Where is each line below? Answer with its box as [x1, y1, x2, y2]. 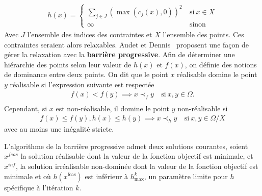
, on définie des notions [185, 59, 257, 69]
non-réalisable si [177, 103, 228, 113]
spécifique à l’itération [4, 182, 73, 192]
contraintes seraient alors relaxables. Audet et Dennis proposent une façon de [4, 39, 249, 50]
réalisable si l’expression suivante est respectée [10, 79, 154, 89]
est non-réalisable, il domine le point [56, 103, 170, 113]
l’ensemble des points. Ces [163, 29, 244, 39]
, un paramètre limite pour [144, 170, 228, 181]
